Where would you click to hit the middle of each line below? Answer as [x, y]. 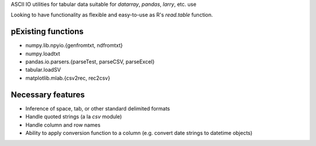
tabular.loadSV [43, 70]
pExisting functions [47, 32]
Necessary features [48, 95]
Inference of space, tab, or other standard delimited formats [98, 108]
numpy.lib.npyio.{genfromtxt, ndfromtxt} [74, 45]
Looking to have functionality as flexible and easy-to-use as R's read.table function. [112, 15]
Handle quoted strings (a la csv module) [74, 117]
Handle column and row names [63, 124]
